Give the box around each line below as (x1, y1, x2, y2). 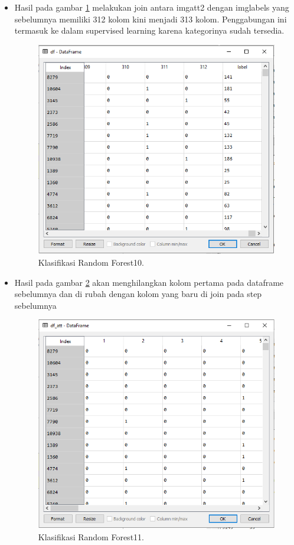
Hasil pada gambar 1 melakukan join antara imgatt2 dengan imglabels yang (14, 1, 289, 13)
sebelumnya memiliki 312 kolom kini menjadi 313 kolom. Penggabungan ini (14, 12, 287, 25)
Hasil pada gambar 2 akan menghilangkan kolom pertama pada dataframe (14, 276, 284, 288)
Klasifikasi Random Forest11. (38, 531, 144, 543)
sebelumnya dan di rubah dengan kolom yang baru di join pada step (14, 288, 262, 300)
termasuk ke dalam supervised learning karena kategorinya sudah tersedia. (14, 24, 285, 37)
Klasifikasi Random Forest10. (38, 256, 144, 268)
